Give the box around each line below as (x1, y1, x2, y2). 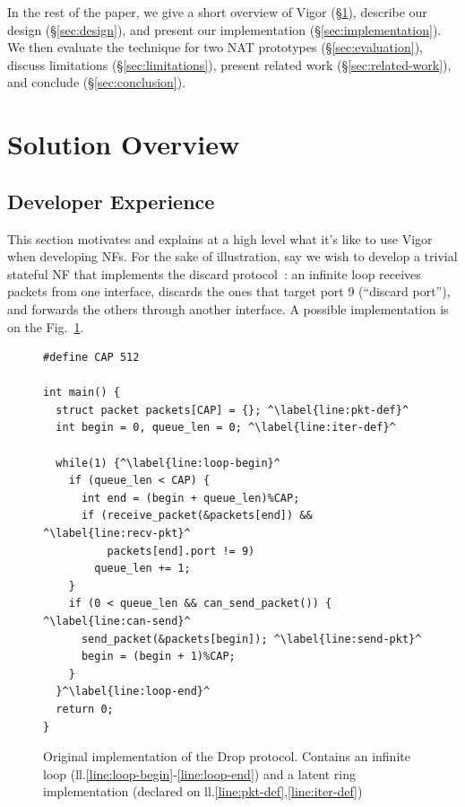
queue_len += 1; (94, 562, 191, 575)
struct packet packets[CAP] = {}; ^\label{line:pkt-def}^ (56, 403, 409, 417)
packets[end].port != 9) (107, 544, 255, 557)
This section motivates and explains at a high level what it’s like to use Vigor (7, 229, 433, 248)
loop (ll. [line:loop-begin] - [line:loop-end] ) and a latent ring (43, 764, 356, 783)
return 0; (56, 702, 114, 715)
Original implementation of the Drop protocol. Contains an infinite (43, 747, 410, 766)
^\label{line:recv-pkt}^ (43, 527, 191, 540)
